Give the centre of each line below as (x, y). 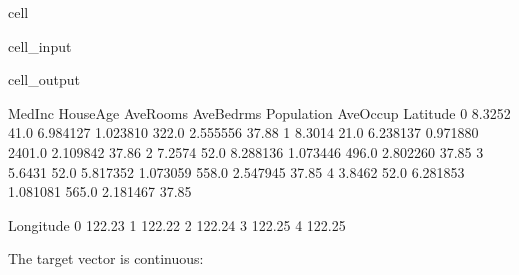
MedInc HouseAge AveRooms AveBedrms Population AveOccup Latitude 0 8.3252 (259, 112)
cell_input (40, 45)
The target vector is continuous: (106, 258)
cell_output (44, 79)
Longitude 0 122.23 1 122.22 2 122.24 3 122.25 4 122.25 (177, 224)
